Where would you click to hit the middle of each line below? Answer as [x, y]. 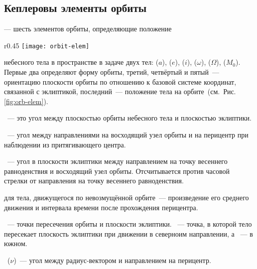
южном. [16, 243]
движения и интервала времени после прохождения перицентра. [101, 207]
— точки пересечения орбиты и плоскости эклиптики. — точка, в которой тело [129, 224]
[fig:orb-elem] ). [26, 101]
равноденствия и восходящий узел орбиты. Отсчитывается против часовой [117, 171]
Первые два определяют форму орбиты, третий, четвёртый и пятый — [112, 72]
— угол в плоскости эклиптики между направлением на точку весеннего [117, 161]
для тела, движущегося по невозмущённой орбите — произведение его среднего [127, 197]
